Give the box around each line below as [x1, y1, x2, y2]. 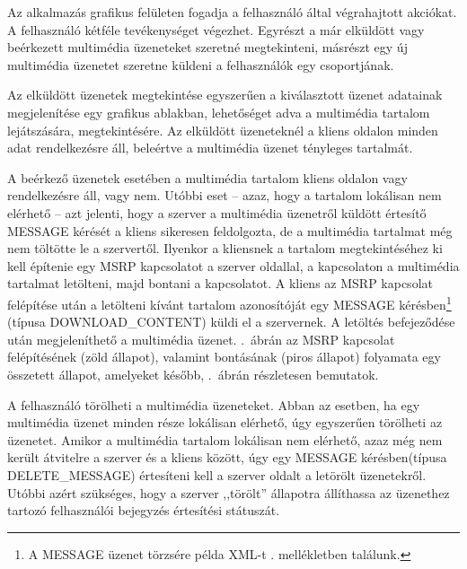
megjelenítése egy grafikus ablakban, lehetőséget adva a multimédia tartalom [7, 102, 430, 121]
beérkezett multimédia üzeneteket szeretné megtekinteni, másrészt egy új [7, 38, 408, 57]
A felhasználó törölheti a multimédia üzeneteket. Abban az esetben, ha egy [7, 395, 420, 414]
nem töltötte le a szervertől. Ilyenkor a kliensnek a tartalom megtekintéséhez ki [7, 239, 443, 258]
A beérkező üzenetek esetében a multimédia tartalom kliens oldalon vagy [7, 168, 408, 187]
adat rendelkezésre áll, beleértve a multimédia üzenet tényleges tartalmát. [7, 138, 413, 157]
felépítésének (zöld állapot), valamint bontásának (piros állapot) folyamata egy [7, 347, 441, 366]
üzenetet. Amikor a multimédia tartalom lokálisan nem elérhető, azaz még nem [7, 430, 443, 449]
